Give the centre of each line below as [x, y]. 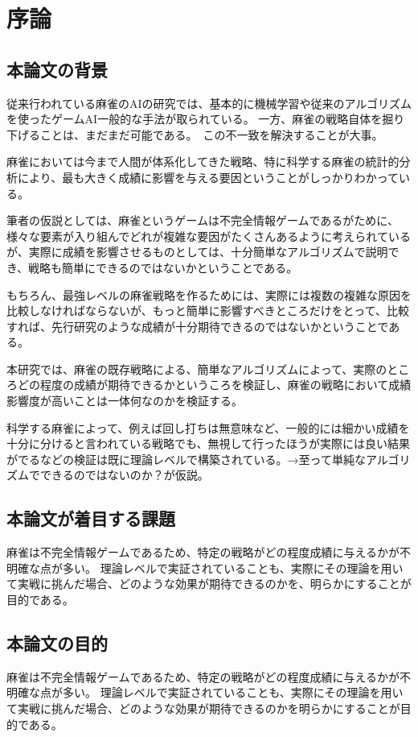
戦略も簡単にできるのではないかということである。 [163, 267]
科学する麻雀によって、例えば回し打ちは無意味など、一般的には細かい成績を [208, 427]
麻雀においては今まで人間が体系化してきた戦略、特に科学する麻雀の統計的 [203, 161]
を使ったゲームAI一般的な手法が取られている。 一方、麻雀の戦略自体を [195, 119]
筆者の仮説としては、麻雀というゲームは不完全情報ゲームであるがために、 [203, 220]
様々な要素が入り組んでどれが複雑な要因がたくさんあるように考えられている [209, 236]
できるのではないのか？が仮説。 [124, 475]
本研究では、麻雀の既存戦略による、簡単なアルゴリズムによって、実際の [197, 368]
